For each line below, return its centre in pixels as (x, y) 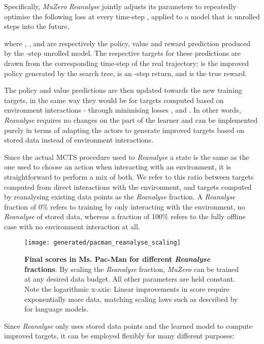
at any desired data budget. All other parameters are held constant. (130, 279)
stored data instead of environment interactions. (79, 140)
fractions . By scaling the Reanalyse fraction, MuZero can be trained (131, 269)
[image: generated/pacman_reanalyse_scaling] (103, 243)
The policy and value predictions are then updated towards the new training (123, 90)
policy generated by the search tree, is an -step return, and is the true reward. (126, 73)
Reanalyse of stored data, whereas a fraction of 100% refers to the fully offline (125, 216)
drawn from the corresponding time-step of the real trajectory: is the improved (126, 63)
